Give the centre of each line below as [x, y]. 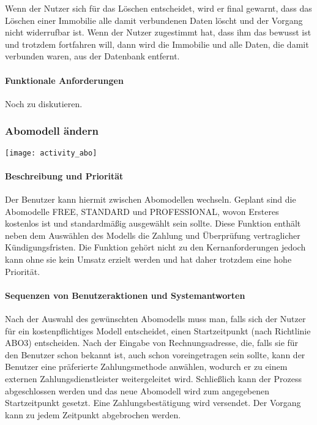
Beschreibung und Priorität [64, 175]
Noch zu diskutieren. [44, 103]
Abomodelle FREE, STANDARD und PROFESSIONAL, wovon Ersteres [142, 211]
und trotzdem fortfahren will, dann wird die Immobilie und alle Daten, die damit [157, 44]
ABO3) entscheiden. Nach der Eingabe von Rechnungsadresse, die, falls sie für [152, 343]
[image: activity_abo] [51, 153]
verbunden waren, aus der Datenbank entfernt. [92, 56]
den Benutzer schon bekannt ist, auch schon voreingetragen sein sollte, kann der [155, 354]
